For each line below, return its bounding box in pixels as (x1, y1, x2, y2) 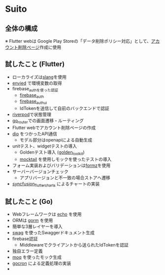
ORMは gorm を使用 (12, 218, 53, 223)
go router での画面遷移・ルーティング (12, 118, 84, 125)
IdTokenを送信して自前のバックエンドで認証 (19, 106, 109, 111)
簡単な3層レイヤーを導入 (12, 223, 63, 229)
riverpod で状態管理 (12, 111, 52, 117)
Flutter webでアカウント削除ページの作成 (12, 125, 96, 131)
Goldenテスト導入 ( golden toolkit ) (19, 149, 85, 156)
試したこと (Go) (5, 197, 53, 206)
